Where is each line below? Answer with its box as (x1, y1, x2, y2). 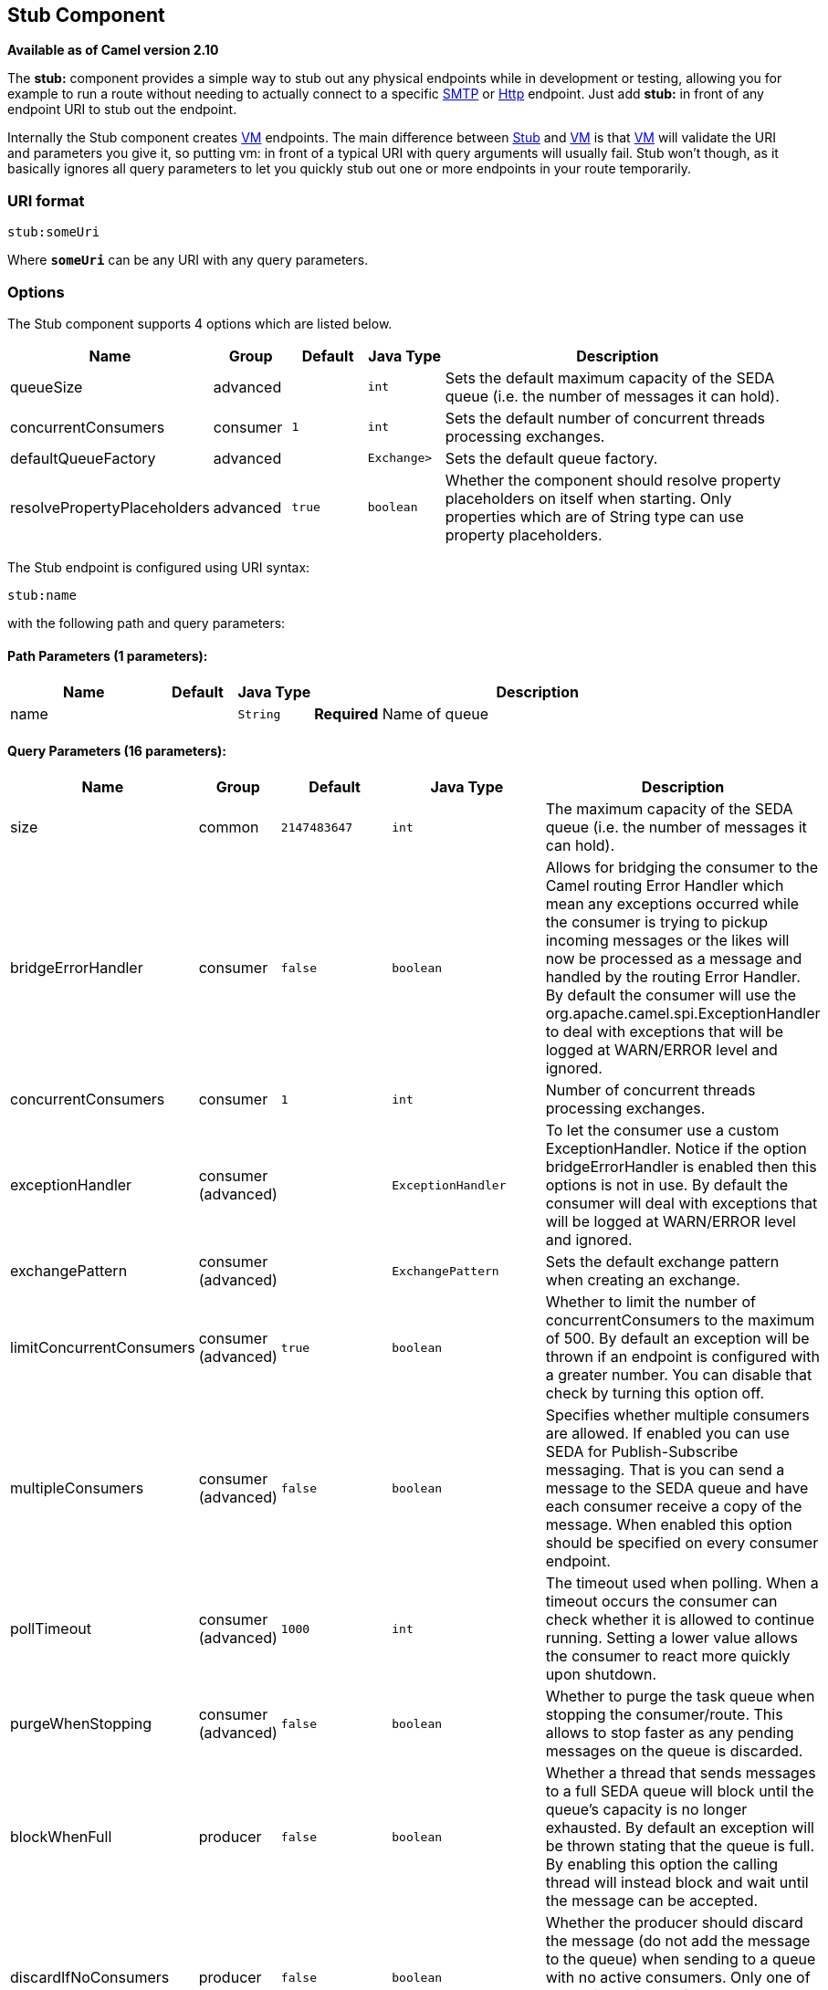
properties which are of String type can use (445, 507, 744, 526)
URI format (7, 191, 85, 210)
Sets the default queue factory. (445, 448, 658, 467)
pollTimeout (10, 1619, 91, 1639)
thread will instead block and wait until (545, 1873, 809, 1892)
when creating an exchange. (545, 1271, 740, 1290)
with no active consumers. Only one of (545, 1968, 811, 1987)
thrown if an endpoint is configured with (545, 1347, 820, 1367)
